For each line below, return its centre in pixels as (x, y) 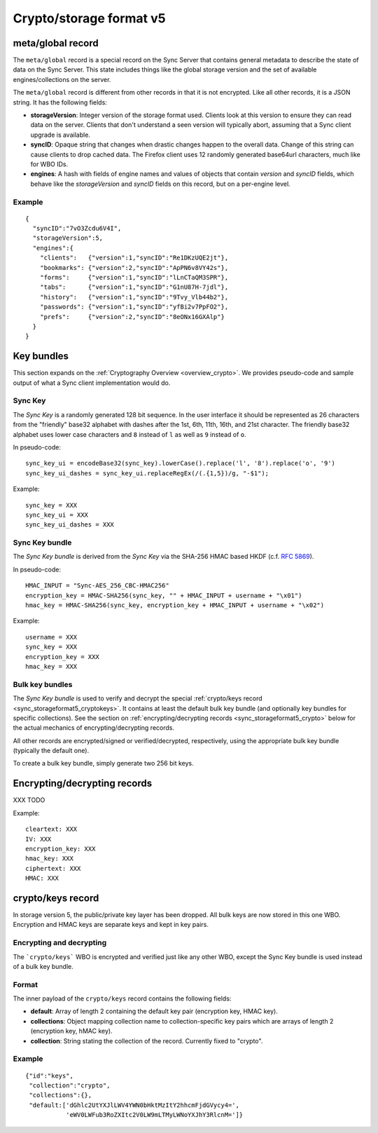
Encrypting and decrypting (60, 943)
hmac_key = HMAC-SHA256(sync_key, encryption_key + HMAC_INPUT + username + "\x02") (175, 605)
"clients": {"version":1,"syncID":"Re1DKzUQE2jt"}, (134, 258)
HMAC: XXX (42, 878)
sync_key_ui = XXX (57, 515)
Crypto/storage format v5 (89, 18)
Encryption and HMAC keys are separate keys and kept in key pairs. (111, 925)
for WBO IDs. (49, 164)
